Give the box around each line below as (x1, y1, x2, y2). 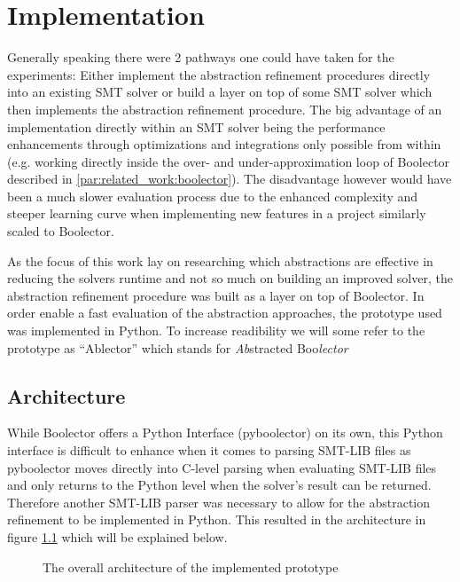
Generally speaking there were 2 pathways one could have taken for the (7, 48, 394, 67)
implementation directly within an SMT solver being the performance (7, 117, 386, 136)
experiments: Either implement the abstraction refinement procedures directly (7, 65, 431, 83)
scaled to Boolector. (7, 222, 114, 240)
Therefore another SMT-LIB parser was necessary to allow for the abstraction (7, 492, 431, 511)
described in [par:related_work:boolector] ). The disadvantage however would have (7, 169, 452, 188)
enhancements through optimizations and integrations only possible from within (7, 135, 441, 153)
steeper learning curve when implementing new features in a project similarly (7, 204, 426, 223)
